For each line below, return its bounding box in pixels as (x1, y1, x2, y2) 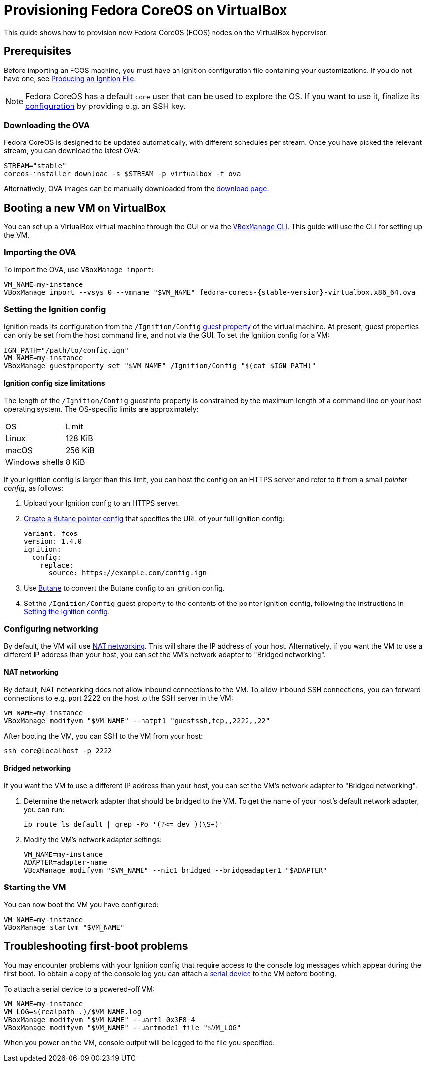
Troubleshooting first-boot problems (4, 940, 188, 953)
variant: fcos (24, 529, 78, 537)
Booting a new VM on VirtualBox (4, 201, 166, 214)
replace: (40, 561, 74, 569)
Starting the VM (4, 882, 66, 892)
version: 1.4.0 (24, 537, 82, 545)
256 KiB (65, 445, 95, 455)
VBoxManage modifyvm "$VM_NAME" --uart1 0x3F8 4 (4, 1015, 195, 1024)
